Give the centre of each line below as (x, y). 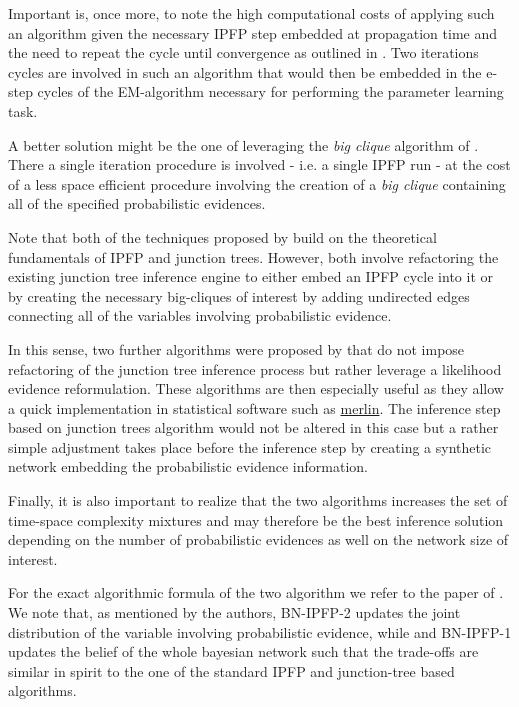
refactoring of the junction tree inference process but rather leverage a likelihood (255, 368)
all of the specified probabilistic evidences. (137, 203)
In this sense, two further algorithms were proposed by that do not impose (236, 348)
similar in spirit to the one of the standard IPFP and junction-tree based (231, 670)
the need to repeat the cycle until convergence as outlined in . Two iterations (243, 52)
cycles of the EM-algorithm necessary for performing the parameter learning (270, 91)
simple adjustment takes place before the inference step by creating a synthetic (250, 446)
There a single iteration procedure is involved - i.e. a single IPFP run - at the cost (259, 164)
